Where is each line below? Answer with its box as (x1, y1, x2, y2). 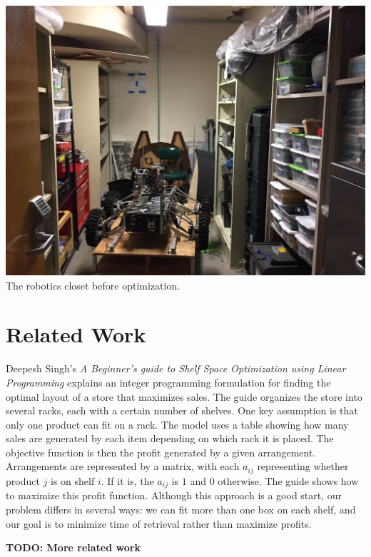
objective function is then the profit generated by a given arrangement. (6, 444, 316, 459)
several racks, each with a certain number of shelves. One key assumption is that (6, 403, 358, 418)
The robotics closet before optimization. (6, 277, 181, 292)
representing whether (257, 459, 349, 474)
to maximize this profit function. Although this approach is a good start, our (6, 488, 342, 503)
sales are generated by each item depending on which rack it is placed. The (6, 431, 334, 446)
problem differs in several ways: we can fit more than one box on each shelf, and (6, 501, 356, 516)
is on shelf (51, 473, 95, 488)
